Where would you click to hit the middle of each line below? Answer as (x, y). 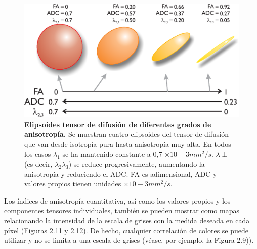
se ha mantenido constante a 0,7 (112, 154)
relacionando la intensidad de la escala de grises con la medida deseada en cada (127, 220)
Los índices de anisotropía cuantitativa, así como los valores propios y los (117, 200)
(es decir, (38, 163)
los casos (38, 154)
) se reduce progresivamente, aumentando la (137, 163)
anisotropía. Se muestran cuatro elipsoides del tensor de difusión (127, 134)
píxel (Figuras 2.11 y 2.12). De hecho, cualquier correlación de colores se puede (126, 230)
